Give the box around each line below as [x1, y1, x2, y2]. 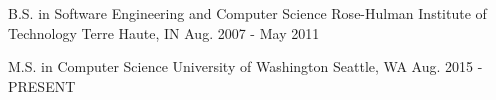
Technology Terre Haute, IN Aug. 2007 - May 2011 [8, 22, 320, 43]
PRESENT [8, 75, 76, 96]
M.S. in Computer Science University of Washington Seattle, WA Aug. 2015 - [8, 56, 483, 77]
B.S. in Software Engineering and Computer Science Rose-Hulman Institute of [8, 3, 487, 23]
